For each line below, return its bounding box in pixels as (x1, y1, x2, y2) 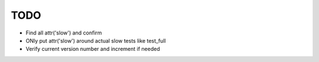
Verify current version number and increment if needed (25, 46, 160, 53)
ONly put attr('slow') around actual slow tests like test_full (25, 37, 166, 44)
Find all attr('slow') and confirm (25, 29, 102, 36)
